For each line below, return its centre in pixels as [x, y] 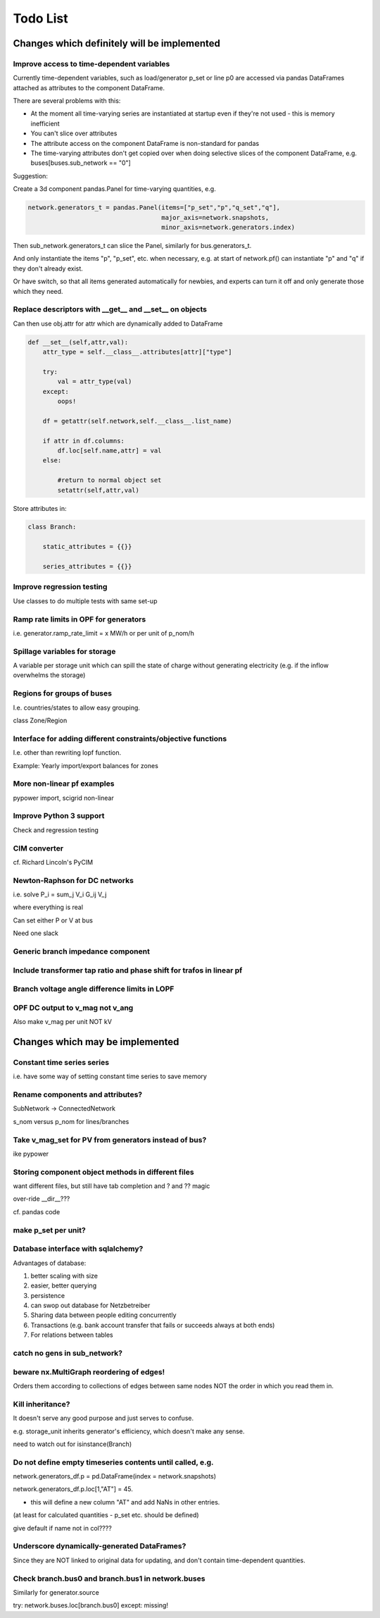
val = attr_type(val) [95, 382]
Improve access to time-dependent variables [91, 63]
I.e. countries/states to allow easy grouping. [77, 708]
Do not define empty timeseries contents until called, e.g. [113, 1462]
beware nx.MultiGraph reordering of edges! [89, 1372]
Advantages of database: [50, 1263]
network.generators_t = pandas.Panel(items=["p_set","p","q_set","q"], [154, 208]
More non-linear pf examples [64, 784]
